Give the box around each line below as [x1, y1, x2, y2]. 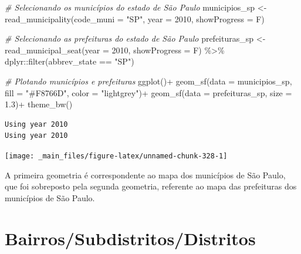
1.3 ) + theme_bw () [5, 98, 73, 110]
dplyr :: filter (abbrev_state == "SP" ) [5, 55, 134, 67]
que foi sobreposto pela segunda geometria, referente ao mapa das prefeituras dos [5, 180, 297, 192]
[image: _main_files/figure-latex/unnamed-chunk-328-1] [5, 151, 228, 160]
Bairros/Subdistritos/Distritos [5, 226, 256, 250]
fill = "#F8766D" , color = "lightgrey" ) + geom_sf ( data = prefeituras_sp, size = [5, 86, 292, 99]
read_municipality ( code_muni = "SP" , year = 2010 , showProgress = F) [5, 12, 265, 25]
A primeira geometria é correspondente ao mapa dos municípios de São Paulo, [5, 168, 286, 181]
